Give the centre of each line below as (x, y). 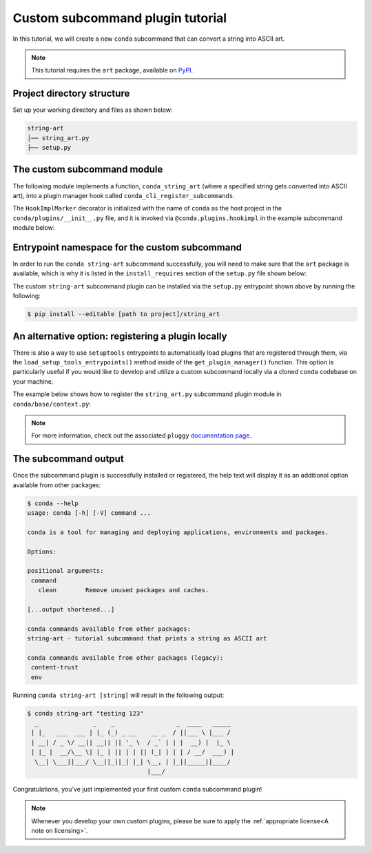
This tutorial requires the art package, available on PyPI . (112, 70)
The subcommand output (68, 459)
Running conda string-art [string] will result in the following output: (118, 695)
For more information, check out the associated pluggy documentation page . (141, 435)
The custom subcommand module (88, 169)
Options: (42, 551)
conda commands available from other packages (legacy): (125, 658)
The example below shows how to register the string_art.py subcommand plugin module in (147, 394)
